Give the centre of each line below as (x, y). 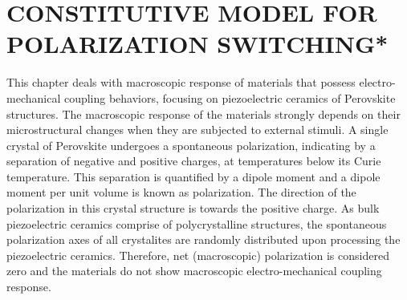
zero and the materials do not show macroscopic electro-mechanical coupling (194, 271)
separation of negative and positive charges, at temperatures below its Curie (194, 161)
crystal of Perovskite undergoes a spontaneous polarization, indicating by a (191, 145)
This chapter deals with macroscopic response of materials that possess (181, 82)
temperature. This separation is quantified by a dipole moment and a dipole (193, 176)
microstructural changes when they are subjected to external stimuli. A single (197, 130)
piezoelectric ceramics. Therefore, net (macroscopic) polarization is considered (198, 255)
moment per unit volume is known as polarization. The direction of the (181, 192)
